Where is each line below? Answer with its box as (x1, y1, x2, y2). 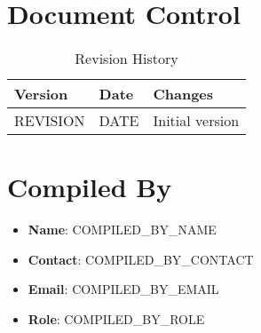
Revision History (75, 48, 178, 69)
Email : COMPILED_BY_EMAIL (28, 280, 219, 298)
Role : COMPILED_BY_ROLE (28, 310, 205, 329)
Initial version (153, 110, 240, 131)
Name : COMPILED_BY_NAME (28, 220, 217, 239)
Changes (153, 83, 214, 105)
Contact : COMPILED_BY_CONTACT (28, 250, 254, 268)
